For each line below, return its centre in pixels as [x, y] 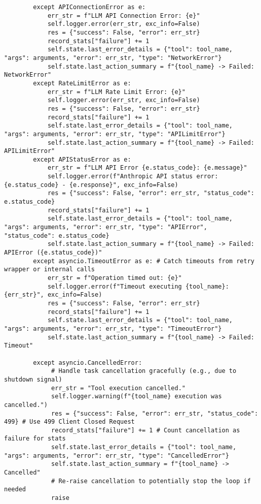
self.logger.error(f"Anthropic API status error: [133, 177]
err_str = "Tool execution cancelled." [118, 388]
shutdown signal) [33, 379]
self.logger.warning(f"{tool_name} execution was [137, 397]
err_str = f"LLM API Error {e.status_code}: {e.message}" [147, 168]
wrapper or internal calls [49, 270]
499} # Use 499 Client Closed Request [69, 422]
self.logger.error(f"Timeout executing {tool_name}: [138, 286]
